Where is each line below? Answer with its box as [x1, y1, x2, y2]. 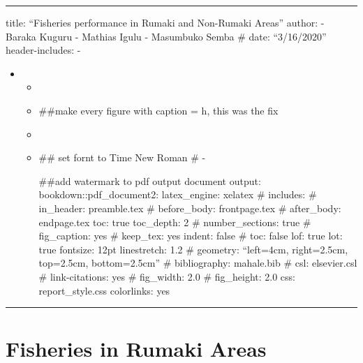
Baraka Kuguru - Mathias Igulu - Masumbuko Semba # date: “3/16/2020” [6, 29, 327, 43]
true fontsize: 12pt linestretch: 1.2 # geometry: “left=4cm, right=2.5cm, [38, 242, 348, 256]
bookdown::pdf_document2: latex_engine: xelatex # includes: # [38, 187, 317, 202]
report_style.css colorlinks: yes [38, 283, 170, 297]
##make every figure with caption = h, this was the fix [38, 103, 279, 117]
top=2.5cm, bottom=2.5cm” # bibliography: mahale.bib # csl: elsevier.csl [38, 255, 357, 270]
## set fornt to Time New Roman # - [38, 150, 206, 165]
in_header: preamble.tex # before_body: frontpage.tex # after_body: [38, 200, 341, 215]
